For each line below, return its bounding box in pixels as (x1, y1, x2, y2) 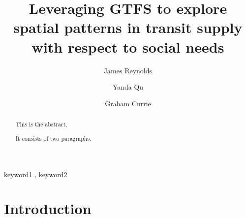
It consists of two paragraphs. (15, 134, 92, 142)
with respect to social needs (31, 36, 224, 57)
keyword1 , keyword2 (4, 169, 67, 180)
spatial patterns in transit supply (13, 17, 243, 37)
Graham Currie (105, 98, 151, 108)
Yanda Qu (112, 82, 144, 92)
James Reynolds (103, 65, 153, 75)
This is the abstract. (15, 120, 68, 128)
